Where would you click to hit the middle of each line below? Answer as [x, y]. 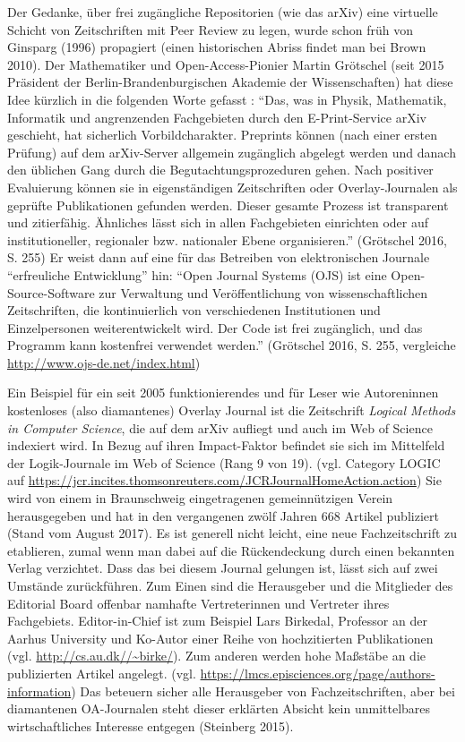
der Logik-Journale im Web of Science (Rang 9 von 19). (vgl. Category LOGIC [224, 462]
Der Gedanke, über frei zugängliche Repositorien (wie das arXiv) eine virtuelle [223, 12]
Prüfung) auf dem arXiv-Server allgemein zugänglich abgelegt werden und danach [232, 152]
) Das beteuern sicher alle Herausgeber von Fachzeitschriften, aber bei [263, 691]
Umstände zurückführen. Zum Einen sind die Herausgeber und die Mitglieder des [230, 585]
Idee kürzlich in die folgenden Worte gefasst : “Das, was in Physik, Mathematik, [227, 99]
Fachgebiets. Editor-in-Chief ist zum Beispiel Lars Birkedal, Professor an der [217, 621]
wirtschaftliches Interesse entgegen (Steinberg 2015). [151, 725]
